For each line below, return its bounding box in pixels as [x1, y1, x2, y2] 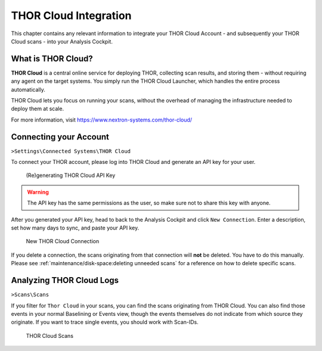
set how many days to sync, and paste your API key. [11, 224, 140, 232]
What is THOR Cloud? [11, 54, 93, 64]
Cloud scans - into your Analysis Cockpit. [11, 38, 113, 45]
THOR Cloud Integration [11, 9, 132, 22]
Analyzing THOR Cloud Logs [11, 275, 119, 285]
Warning [27, 188, 49, 195]
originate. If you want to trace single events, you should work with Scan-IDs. [11, 319, 199, 326]
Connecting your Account [11, 132, 110, 142]
